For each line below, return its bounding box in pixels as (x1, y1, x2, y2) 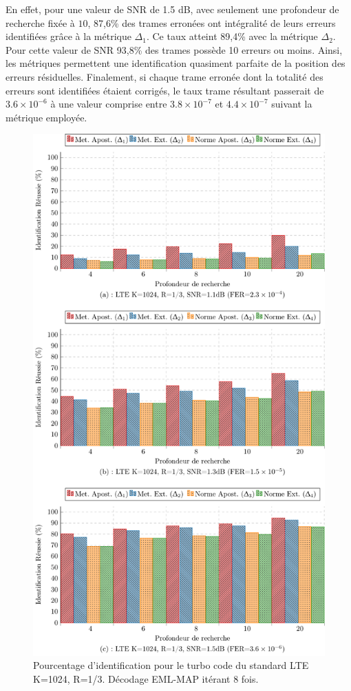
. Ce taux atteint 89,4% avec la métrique (146, 29, 318, 43)
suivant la (271, 97, 312, 111)
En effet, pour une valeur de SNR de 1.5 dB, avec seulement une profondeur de (6, 2, 339, 16)
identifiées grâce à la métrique (6, 29, 131, 43)
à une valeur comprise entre (50, 97, 167, 111)
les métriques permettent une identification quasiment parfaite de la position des (6, 56, 345, 70)
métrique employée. (6, 110, 87, 124)
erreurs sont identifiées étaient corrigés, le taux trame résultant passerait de (6, 83, 324, 97)
